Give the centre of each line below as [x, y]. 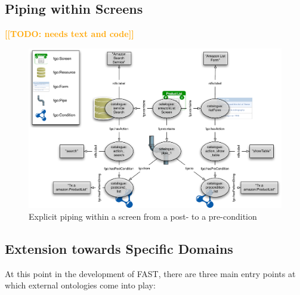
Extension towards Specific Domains [119, 248]
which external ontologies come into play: [80, 285]
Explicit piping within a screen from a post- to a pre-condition [143, 216]
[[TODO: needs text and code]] [69, 34]
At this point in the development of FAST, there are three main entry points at [150, 273]
